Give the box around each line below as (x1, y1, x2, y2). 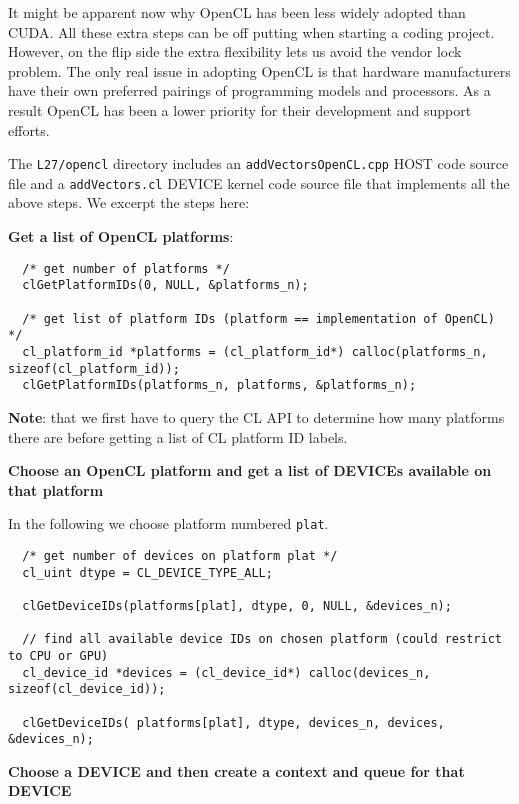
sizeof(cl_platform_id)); (8, 361, 180, 376)
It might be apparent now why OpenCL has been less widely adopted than (8, 2, 466, 22)
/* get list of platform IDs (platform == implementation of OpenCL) (22, 311, 495, 326)
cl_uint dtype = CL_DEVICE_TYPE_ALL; (22, 565, 273, 580)
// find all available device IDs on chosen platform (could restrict (22, 632, 502, 647)
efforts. (8, 119, 50, 140)
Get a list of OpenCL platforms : (8, 226, 234, 247)
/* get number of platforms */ (22, 261, 230, 276)
